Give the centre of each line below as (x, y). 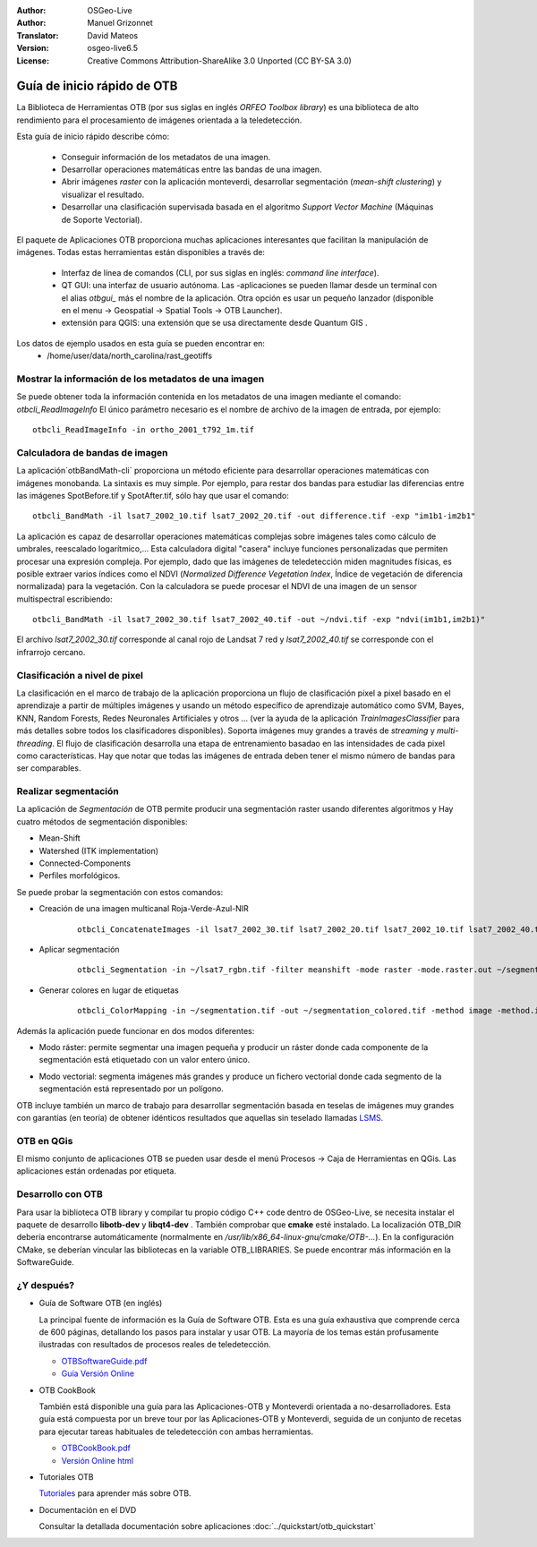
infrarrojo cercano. (51, 652)
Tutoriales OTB (66, 1476)
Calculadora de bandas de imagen (92, 452)
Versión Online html (98, 1460)
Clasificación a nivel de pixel (80, 675)
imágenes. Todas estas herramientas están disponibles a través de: (141, 252)
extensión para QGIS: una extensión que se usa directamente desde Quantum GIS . (214, 323)
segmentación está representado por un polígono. (131, 1089)
